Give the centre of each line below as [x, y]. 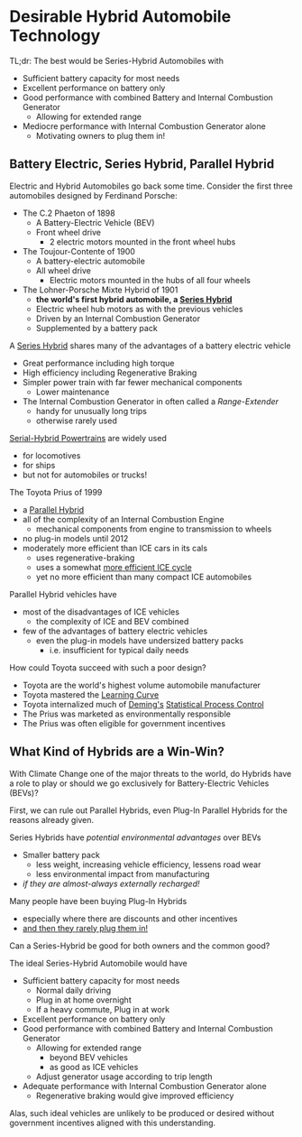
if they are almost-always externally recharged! [111, 883]
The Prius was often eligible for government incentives [124, 723]
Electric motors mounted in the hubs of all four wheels [150, 280]
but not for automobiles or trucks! [85, 475]
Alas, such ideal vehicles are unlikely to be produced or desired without [142, 1113]
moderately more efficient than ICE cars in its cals [115, 548]
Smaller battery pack [61, 855]
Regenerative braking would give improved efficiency [135, 1095]
